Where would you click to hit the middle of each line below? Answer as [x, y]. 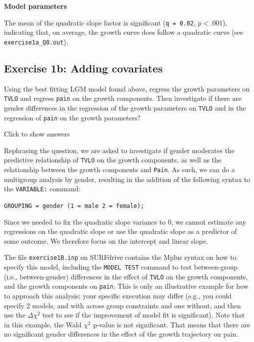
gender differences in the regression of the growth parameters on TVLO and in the [125, 107]
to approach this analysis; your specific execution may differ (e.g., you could [118, 296]
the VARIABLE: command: [42, 189]
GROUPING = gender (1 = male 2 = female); [74, 206]
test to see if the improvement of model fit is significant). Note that [144, 315]
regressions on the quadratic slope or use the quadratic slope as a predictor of [120, 231]
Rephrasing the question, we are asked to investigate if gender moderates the [119, 150]
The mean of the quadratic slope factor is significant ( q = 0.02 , [100, 22]
